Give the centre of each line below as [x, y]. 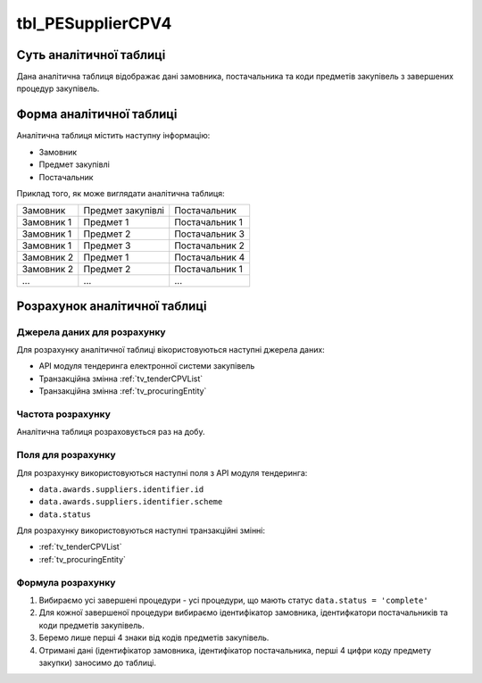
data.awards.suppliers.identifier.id [121, 489]
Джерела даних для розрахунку [91, 332]
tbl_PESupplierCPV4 [94, 23]
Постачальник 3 [210, 234]
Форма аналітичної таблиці [97, 115]
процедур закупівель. [58, 88]
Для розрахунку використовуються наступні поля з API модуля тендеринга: [162, 472]
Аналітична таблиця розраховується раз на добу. [111, 432]
